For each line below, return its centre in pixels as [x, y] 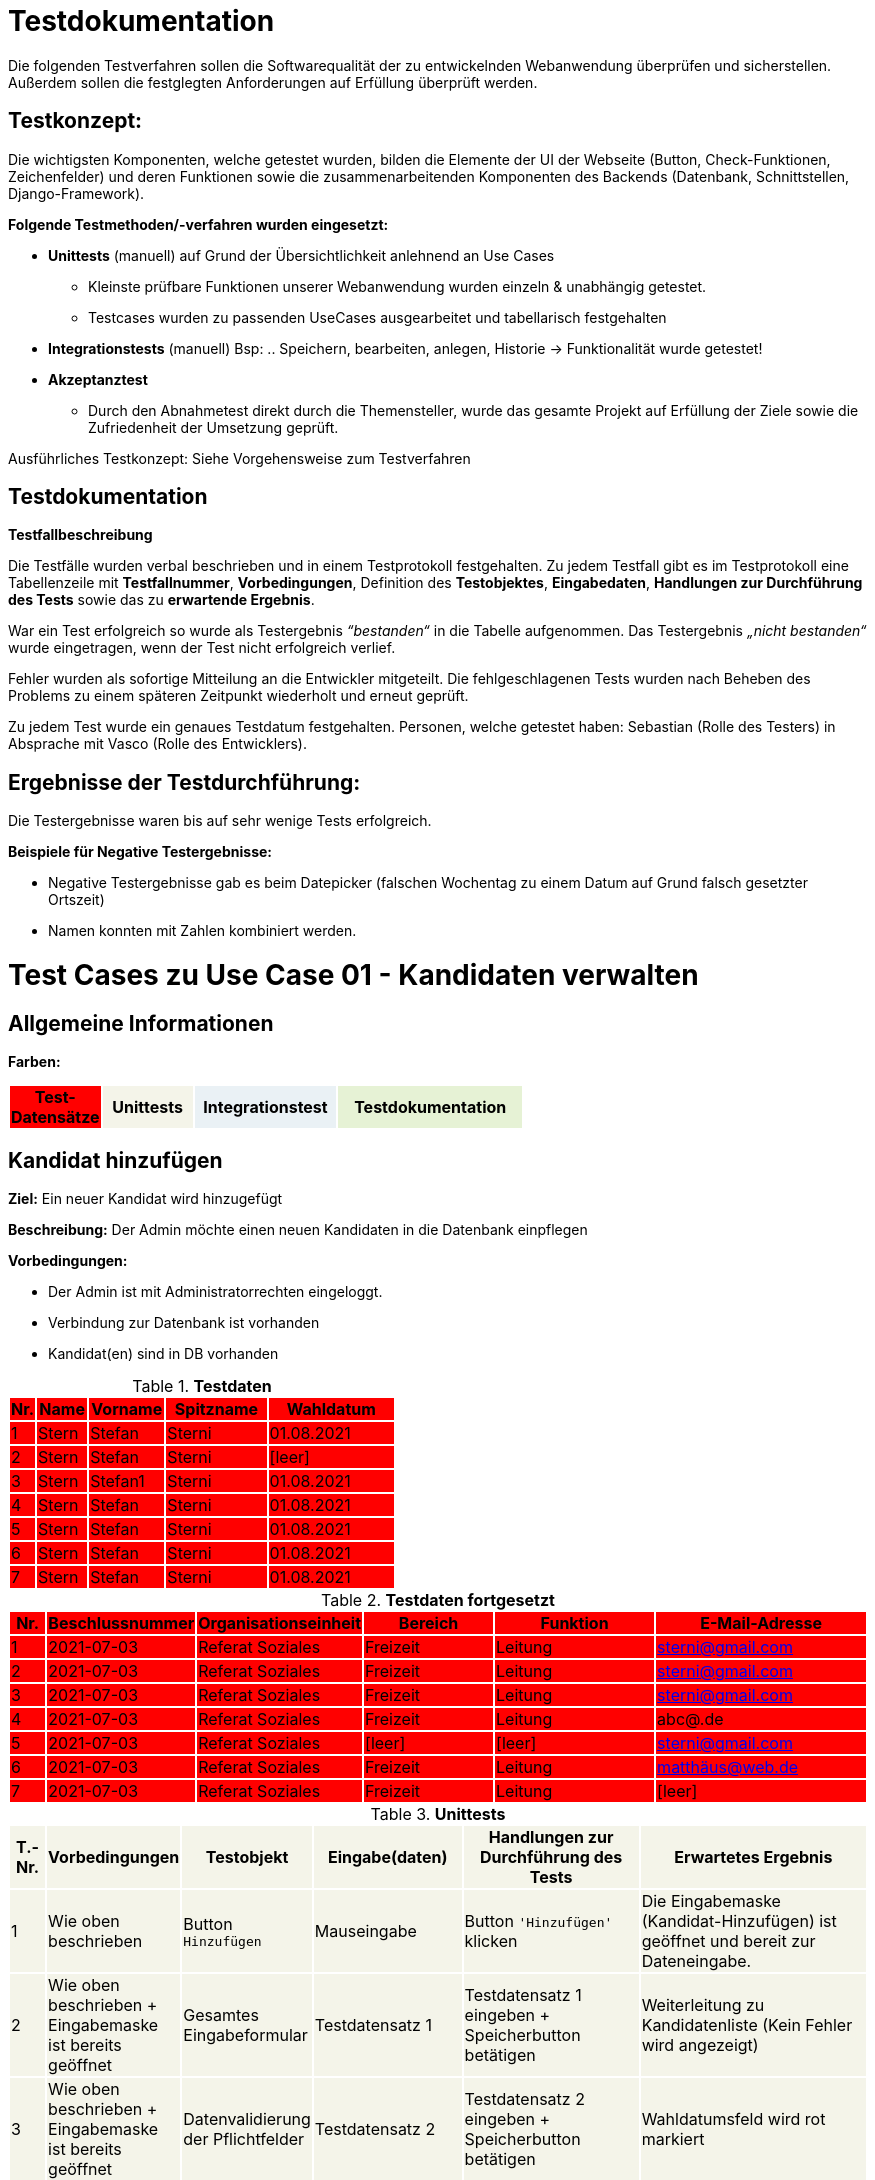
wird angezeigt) [700, 2045]
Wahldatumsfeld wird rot [733, 2119]
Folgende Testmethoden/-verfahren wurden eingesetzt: [198, 224]
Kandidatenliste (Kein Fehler [747, 2025]
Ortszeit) [76, 900]
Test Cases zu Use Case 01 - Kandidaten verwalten [353, 975]
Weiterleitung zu [703, 2005]
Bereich [428, 1623]
